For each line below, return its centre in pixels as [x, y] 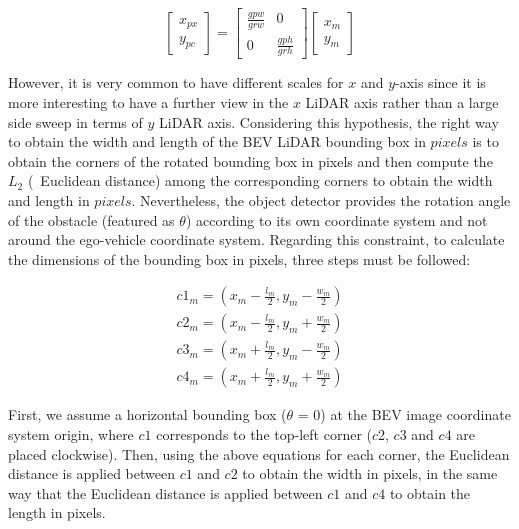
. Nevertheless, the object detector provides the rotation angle [321, 199]
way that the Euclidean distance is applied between [165, 492]
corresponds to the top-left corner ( [264, 434]
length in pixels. [57, 512]
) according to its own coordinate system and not [336, 219]
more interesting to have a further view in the [148, 101]
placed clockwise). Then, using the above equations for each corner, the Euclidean [259, 453]
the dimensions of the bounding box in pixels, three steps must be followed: [239, 258]
